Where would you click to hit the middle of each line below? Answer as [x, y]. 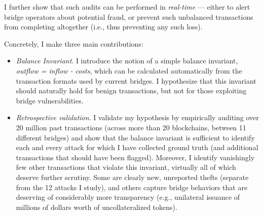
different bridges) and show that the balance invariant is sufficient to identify [135, 137]
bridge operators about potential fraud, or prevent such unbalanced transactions [129, 16]
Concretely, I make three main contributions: [74, 43]
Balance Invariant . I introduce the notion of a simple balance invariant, [127, 61]
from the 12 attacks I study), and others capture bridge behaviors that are [132, 187]
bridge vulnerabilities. [50, 100]
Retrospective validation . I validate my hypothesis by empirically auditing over [137, 117]
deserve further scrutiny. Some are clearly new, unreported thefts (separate [132, 177]
